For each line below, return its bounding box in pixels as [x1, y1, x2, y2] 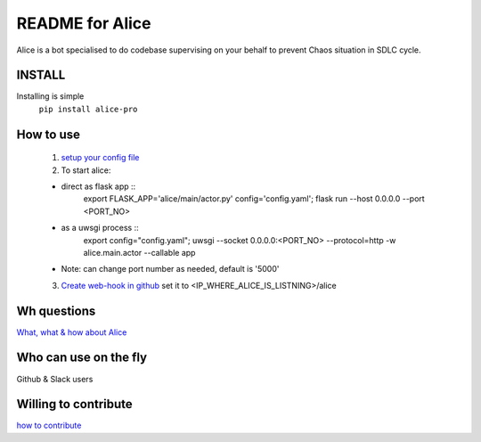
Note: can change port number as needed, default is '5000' [61, 264, 280, 274]
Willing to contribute [16, 397, 133, 412]
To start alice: [61, 165, 111, 176]
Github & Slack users [16, 373, 94, 384]
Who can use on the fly [16, 350, 147, 365]
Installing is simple [16, 91, 85, 102]
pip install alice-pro [38, 103, 138, 114]
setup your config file [61, 152, 140, 163]
